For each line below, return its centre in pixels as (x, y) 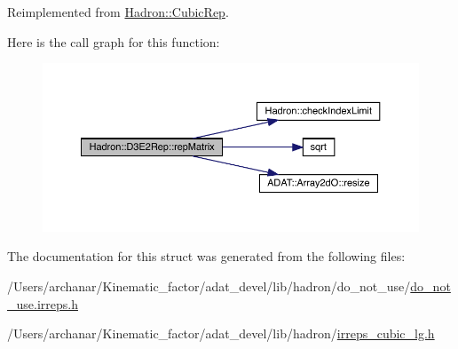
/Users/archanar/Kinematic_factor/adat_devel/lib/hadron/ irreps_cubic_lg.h (221, 333)
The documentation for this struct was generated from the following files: (206, 256)
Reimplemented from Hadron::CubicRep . (118, 12)
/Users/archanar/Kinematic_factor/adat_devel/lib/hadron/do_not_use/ (209, 286)
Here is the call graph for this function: (114, 41)
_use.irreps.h (43, 303)
